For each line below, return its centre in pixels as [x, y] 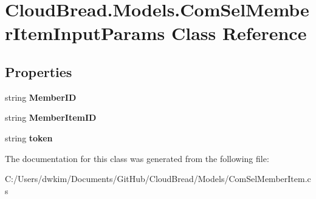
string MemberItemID [51, 117]
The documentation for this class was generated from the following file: [137, 158]
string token [29, 137]
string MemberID [41, 97]
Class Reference [239, 33]
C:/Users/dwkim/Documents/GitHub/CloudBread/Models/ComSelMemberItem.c [158, 179]
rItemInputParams [85, 33]
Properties [39, 71]
